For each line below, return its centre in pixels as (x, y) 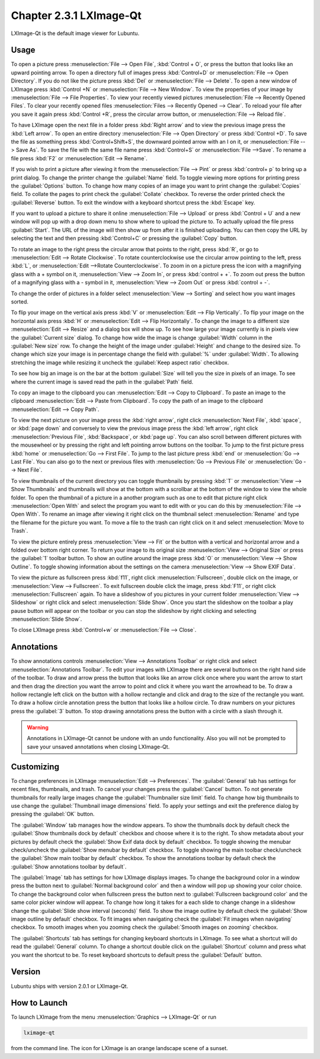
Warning (38, 728)
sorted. (20, 302)
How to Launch (39, 1003)
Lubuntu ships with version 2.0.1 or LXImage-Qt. (70, 986)
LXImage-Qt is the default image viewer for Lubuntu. (75, 33)
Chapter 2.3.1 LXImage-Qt (76, 15)
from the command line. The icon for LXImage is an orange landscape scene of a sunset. (119, 1048)
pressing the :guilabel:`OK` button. (53, 814)
